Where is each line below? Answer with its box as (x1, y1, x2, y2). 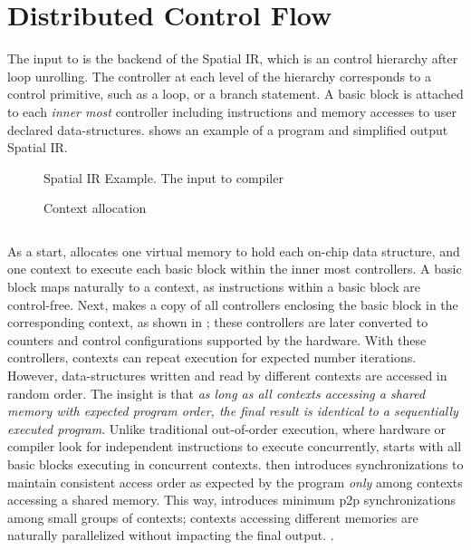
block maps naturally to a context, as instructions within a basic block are (7, 277, 420, 296)
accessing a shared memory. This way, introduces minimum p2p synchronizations (7, 490, 456, 509)
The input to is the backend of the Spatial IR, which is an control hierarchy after (7, 49, 458, 68)
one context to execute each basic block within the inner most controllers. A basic (7, 259, 462, 278)
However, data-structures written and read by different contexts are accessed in (7, 366, 447, 385)
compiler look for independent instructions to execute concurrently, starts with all (7, 437, 462, 456)
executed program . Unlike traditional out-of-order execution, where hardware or (7, 419, 447, 438)
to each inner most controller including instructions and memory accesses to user (7, 101, 457, 121)
